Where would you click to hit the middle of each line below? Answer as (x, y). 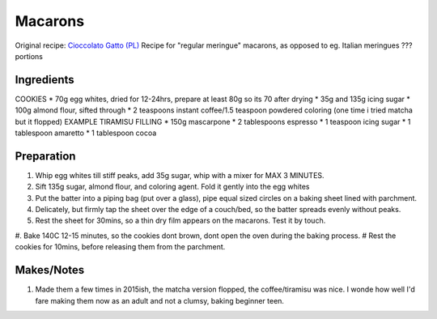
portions (29, 56)
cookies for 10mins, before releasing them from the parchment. (120, 247)
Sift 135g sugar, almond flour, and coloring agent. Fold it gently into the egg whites (172, 187)
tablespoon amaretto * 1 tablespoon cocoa (86, 133)
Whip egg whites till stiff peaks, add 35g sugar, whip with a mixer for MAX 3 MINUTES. (180, 175)
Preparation (45, 156)
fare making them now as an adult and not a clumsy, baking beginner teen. (160, 300)
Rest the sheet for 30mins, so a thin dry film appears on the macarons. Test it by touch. (180, 221)
